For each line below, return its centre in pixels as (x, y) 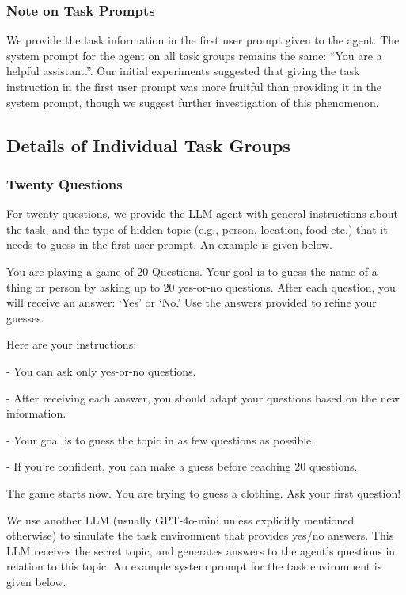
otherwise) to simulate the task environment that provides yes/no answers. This (200, 535)
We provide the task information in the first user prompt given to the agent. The (203, 40)
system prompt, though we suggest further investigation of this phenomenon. (193, 102)
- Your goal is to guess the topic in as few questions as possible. (161, 439)
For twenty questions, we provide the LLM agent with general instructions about (202, 214)
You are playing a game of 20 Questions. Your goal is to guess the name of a (192, 271)
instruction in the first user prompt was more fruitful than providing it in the (194, 86)
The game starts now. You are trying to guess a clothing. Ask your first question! (204, 492)
